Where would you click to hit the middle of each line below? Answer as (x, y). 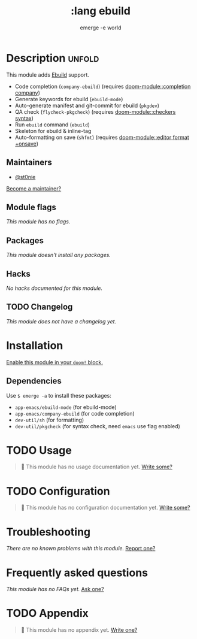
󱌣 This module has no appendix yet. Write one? (79, 630)
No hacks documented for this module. (54, 288)
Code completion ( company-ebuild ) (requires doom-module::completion (103, 86)
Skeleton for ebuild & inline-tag (53, 131)
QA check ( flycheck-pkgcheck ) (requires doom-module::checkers (95, 111)
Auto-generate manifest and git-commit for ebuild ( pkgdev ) (87, 105)
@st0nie (25, 177)
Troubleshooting (49, 532)
